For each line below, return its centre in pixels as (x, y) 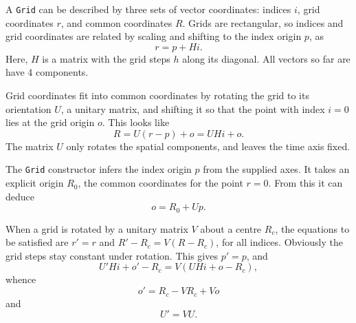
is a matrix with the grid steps (106, 58)
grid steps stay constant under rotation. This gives (112, 255)
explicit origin (35, 183)
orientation (29, 108)
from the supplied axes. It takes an (276, 169)
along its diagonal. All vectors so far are (266, 58)
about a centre (231, 228)
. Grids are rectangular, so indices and (263, 22)
